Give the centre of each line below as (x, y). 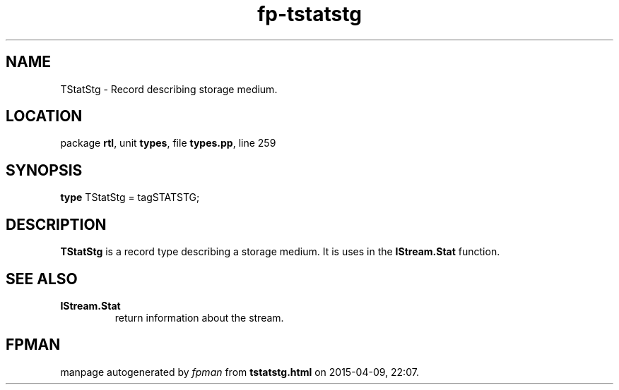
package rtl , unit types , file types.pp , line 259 (168, 143)
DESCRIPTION (56, 224)
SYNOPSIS (44, 170)
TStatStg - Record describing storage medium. (169, 89)
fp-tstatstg (309, 14)
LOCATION (44, 116)
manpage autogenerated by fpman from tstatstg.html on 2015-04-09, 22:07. (240, 372)
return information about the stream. (199, 317)
